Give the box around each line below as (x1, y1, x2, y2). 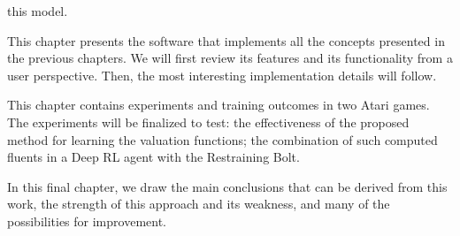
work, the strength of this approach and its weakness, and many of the (7, 194, 390, 213)
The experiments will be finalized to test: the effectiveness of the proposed (7, 112, 410, 131)
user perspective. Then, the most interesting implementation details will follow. (7, 65, 437, 84)
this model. (7, 2, 68, 19)
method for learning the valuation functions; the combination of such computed (7, 130, 438, 148)
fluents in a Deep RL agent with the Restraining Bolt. (7, 148, 300, 166)
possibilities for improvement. (7, 211, 166, 230)
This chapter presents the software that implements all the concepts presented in (7, 31, 445, 49)
